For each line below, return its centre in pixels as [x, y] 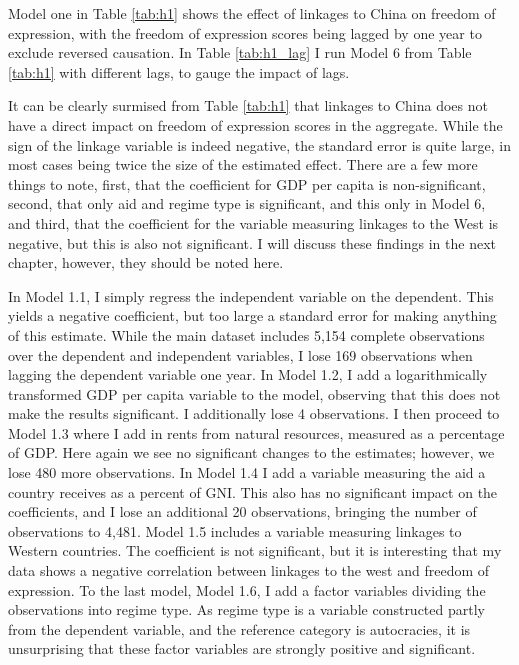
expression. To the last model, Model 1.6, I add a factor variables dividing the [247, 589]
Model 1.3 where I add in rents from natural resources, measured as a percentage [256, 432]
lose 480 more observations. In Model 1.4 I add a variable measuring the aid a [247, 472]
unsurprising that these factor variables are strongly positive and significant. [242, 648]
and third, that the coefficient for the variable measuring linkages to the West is [253, 222]
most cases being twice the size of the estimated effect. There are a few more [243, 164]
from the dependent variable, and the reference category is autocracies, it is [239, 628]
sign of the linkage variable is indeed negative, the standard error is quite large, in [260, 144]
